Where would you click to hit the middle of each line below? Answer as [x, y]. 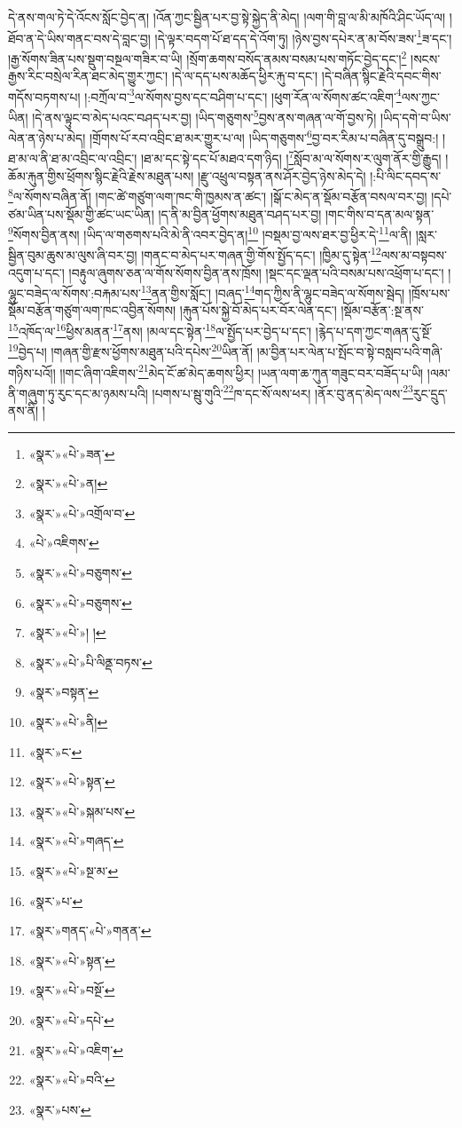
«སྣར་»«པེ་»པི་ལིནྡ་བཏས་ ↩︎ [90, 662]
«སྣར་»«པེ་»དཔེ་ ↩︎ [71, 1019]
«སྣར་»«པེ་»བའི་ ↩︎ [72, 1080]
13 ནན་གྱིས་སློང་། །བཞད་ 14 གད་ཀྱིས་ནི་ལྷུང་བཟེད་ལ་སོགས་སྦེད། [273, 292]
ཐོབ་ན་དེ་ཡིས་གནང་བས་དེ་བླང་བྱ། [79, 38]
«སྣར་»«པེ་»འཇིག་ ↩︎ [76, 1049]
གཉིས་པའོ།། [32, 372]
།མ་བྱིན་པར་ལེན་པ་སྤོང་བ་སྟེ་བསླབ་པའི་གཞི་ [349, 351]
